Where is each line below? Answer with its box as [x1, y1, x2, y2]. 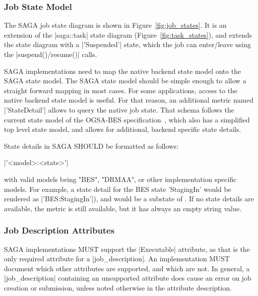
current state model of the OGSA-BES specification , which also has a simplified [4, 114, 250, 124]
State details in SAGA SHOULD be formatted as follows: [4, 140, 179, 151]
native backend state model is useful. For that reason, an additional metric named [4, 95, 254, 105]
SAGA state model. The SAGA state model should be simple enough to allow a [4, 75, 247, 86]
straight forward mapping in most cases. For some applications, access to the [4, 85, 238, 95]
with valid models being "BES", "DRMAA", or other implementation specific [4, 174, 237, 184]
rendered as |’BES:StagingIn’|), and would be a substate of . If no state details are [4, 193, 254, 204]
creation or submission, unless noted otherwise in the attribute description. [4, 282, 232, 293]
